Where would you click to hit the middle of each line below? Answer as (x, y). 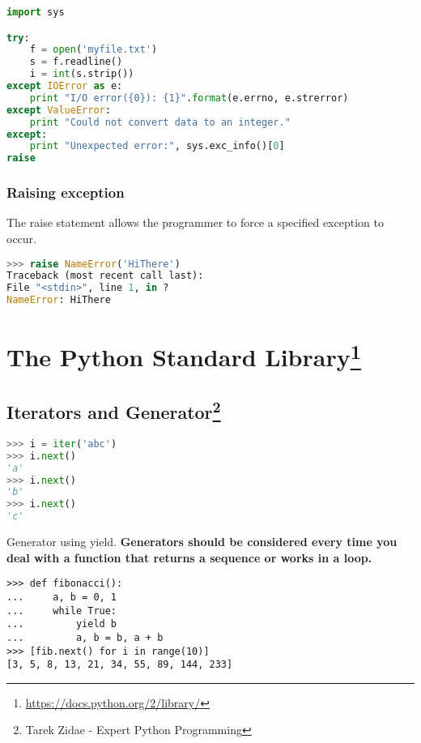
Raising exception (66, 192)
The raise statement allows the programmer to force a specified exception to (195, 222)
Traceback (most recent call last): (105, 276)
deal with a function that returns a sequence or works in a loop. (189, 557)
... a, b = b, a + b (85, 637)
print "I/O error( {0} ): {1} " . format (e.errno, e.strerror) (189, 98)
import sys (36, 12)
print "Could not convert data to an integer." (160, 122)
